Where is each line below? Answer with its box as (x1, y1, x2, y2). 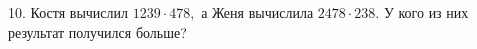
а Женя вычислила (201, 2, 314, 22)
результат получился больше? (8, 21, 187, 42)
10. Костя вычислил (8, 2, 129, 22)
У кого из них (383, 2, 469, 22)
